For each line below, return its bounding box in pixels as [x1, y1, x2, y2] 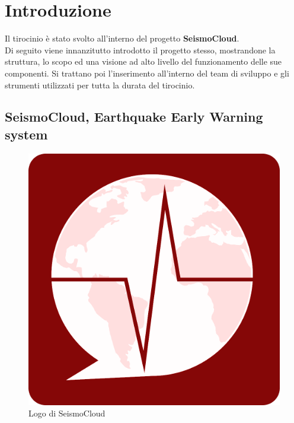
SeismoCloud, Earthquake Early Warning [5, 107, 263, 126]
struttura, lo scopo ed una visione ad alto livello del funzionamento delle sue [5, 55, 282, 68]
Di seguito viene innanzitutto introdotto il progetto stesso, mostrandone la [5, 43, 276, 56]
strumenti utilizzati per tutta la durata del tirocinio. [5, 78, 195, 91]
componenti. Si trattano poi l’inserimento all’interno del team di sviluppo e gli [5, 66, 289, 79]
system [5, 125, 48, 143]
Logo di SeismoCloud [28, 407, 106, 419]
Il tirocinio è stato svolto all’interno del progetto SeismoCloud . [5, 32, 239, 44]
